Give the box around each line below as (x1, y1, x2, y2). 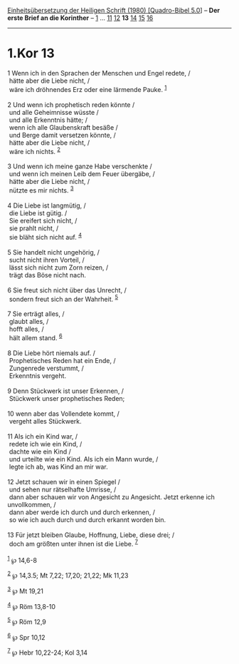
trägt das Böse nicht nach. (9, 270, 87, 279)
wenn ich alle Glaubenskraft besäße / (9, 123, 119, 131)
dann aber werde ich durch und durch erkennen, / (9, 508, 155, 516)
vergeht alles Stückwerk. (9, 417, 82, 425)
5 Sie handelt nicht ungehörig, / (7, 247, 100, 256)
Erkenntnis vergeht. (9, 371, 66, 380)
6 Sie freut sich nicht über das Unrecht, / (7, 285, 127, 295)
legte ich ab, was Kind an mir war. (9, 462, 108, 471)
